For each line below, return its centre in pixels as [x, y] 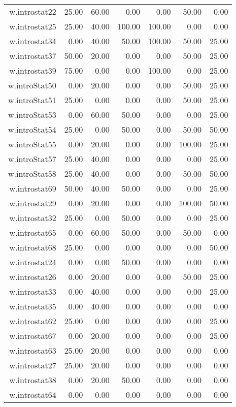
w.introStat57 [32, 159]
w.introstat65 [33, 232]
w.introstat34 [33, 41]
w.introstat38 [33, 380]
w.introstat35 [33, 306]
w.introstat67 [33, 336]
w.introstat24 [33, 262]
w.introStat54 [32, 129]
